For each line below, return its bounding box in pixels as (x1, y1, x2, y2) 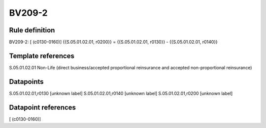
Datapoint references (9, 103, 76, 111)
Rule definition (9, 26, 55, 34)
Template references (9, 51, 75, 60)
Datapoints (9, 77, 44, 86)
